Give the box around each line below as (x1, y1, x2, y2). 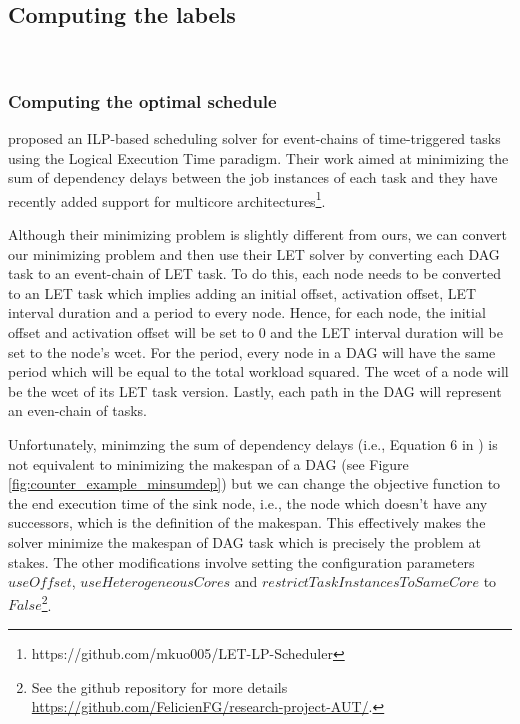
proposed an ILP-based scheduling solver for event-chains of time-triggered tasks (8, 128, 501, 149)
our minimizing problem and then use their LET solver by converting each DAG (8, 243, 500, 264)
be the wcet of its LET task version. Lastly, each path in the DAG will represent (8, 380, 502, 401)
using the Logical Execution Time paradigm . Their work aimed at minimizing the (8, 147, 509, 168)
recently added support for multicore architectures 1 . (8, 187, 326, 211)
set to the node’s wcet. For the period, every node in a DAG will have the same (8, 341, 496, 362)
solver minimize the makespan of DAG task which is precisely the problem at (8, 531, 481, 552)
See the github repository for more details (31, 676, 288, 697)
